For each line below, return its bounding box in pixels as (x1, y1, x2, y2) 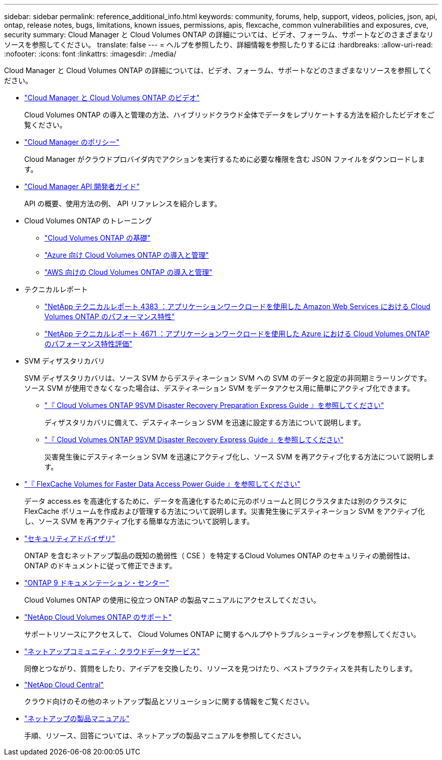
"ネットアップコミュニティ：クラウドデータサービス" (24, 647, 200, 656)
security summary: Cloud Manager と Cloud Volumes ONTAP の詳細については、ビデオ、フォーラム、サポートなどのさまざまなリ (4, 30, 434, 39)
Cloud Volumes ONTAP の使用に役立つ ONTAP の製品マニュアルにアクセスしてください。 (24, 596, 320, 604)
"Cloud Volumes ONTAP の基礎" (44, 233, 151, 242)
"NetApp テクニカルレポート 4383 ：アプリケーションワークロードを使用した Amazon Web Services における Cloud (44, 302, 430, 311)
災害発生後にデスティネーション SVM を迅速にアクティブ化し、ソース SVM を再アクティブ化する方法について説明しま (44, 452, 435, 461)
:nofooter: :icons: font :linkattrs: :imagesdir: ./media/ (4, 49, 177, 58)
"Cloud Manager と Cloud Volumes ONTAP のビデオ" (24, 93, 200, 102)
